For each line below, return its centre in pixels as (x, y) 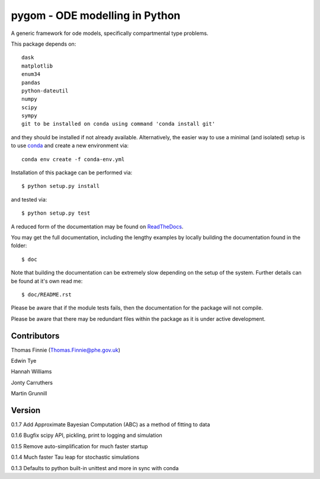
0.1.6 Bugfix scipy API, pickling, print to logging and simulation (87, 435)
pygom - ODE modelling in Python (96, 15)
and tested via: (29, 199)
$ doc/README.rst (47, 294)
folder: (19, 245)
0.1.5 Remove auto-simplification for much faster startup (79, 446)
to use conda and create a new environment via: (70, 146)
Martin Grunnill (29, 394)
